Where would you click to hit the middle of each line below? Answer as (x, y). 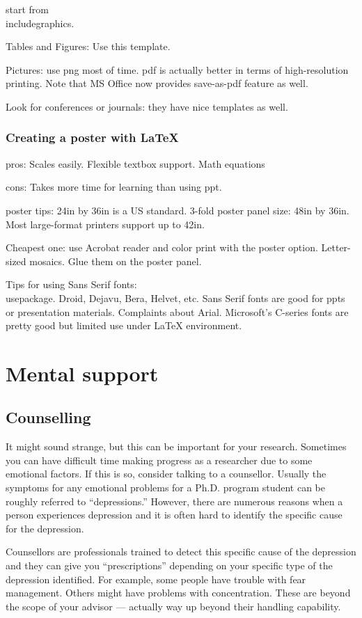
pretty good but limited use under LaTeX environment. (124, 325)
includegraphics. (40, 23)
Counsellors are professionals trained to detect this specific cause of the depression (181, 552)
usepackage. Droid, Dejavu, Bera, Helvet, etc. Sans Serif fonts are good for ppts (175, 298)
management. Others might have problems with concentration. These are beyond (178, 593)
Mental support (82, 373)
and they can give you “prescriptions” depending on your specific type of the (169, 565)
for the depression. (45, 528)
